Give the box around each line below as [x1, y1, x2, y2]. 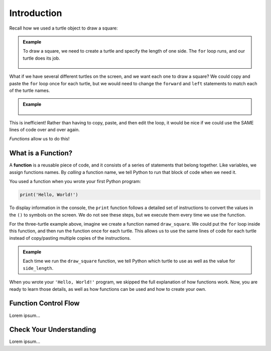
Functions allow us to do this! [9, 136, 70, 142]
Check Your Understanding [9, 325, 96, 334]
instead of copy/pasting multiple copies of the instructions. [9, 235, 131, 241]
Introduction [9, 8, 62, 19]
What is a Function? [9, 149, 73, 157]
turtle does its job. [23, 55, 60, 61]
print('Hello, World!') [20, 192, 79, 198]
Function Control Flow [9, 299, 80, 308]
